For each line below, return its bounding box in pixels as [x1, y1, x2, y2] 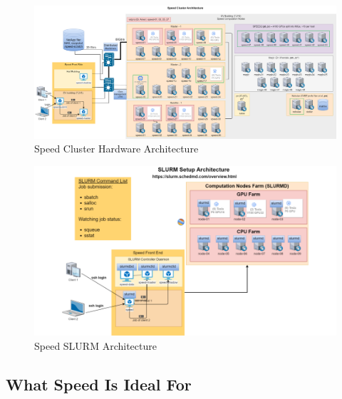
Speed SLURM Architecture [34, 338, 157, 353]
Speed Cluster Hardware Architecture [34, 141, 199, 156]
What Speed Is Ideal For [6, 373, 192, 395]
